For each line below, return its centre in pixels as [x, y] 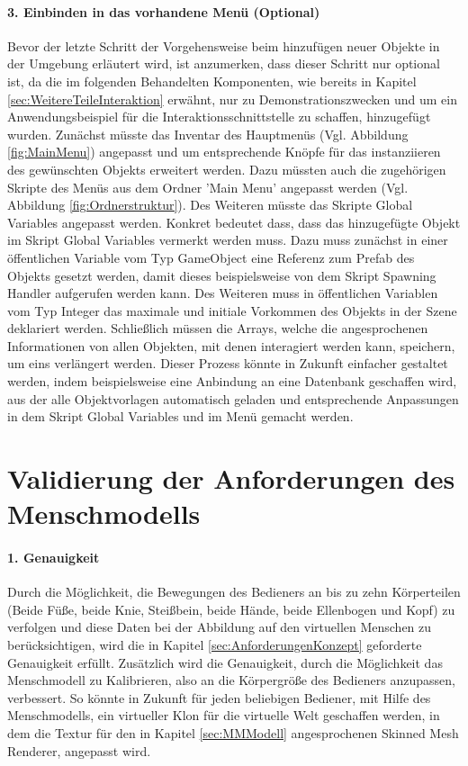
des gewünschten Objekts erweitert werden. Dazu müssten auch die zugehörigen [227, 169]
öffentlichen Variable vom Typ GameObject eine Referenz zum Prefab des [211, 257]
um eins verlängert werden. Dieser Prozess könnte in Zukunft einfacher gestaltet [228, 363]
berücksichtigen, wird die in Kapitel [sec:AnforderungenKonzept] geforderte [215, 644]
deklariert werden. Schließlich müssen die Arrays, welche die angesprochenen [218, 328]
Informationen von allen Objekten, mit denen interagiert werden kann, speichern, [231, 345]
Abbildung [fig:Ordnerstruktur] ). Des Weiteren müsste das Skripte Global [210, 205]
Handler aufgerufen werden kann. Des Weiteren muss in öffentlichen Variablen [223, 293]
